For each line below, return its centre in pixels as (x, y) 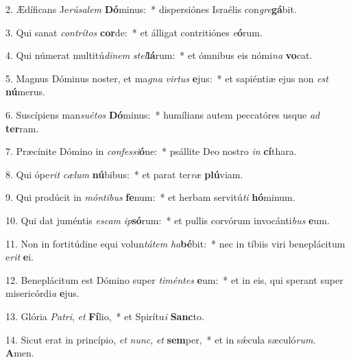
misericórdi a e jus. (43, 293)
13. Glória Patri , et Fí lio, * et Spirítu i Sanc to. (105, 316)
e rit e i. (20, 257)
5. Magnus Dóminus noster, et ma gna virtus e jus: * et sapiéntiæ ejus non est (167, 78)
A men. (20, 353)
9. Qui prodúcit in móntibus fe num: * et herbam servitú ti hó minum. (150, 197)
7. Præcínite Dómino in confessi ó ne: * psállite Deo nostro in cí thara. (151, 151)
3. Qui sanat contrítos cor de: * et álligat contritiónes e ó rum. (134, 32)
